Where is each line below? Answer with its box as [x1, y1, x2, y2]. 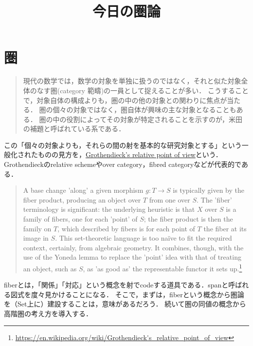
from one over [149, 194, 190, 204]
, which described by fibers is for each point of [57, 223, 195, 233]
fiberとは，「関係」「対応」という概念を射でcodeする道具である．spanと [4, 280, 229, 290]
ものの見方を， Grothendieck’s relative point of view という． [37, 149, 222, 160]
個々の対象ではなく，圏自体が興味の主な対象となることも [53, 104, 236, 115]
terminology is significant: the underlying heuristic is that [23, 204, 195, 214]
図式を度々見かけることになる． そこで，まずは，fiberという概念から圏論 [10, 289, 244, 299]
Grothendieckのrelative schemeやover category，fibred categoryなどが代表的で [4, 159, 241, 169]
